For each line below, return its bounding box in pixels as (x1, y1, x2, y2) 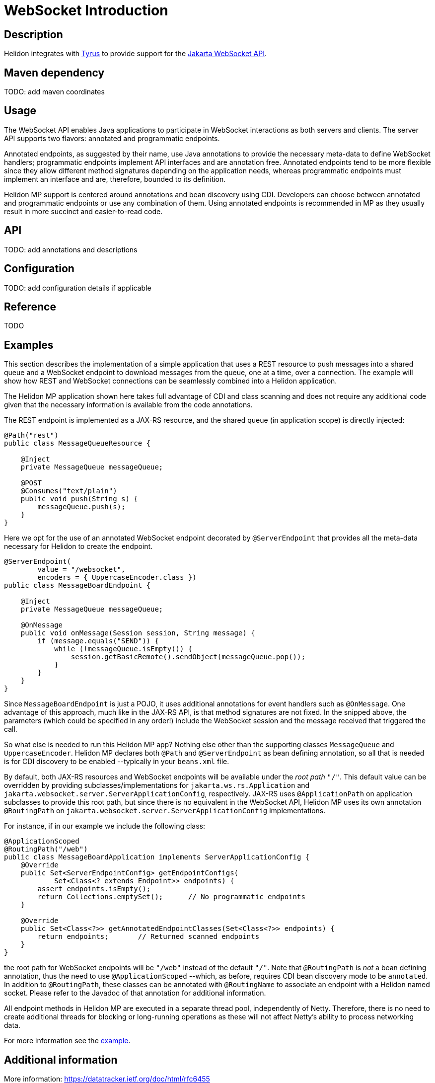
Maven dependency (4, 66, 105, 79)
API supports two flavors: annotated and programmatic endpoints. (4, 134, 220, 143)
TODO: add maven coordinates (4, 87, 105, 96)
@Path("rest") (4, 431, 59, 440)
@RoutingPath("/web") (4, 845, 88, 853)
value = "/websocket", (37, 565, 126, 574)
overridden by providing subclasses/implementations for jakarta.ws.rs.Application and (4, 781, 310, 790)
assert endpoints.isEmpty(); (37, 885, 151, 893)
